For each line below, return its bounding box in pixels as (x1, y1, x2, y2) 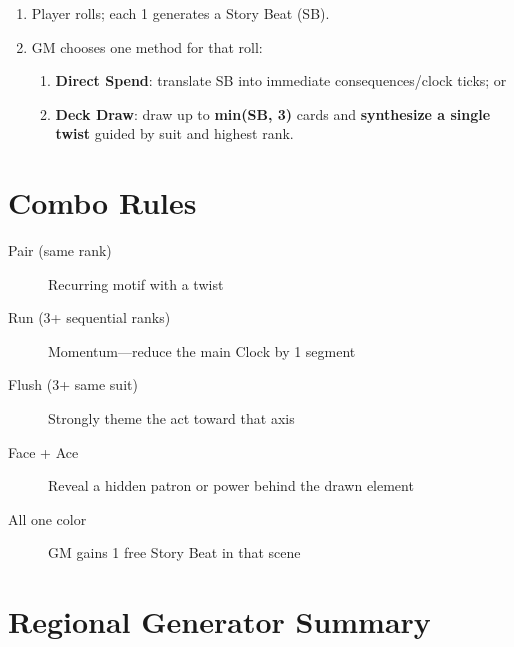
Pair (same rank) (8, 240, 112, 261)
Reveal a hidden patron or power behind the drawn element (48, 475, 414, 496)
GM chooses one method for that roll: (31, 36, 263, 57)
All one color (8, 508, 87, 529)
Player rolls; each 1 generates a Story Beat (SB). (31, 3, 330, 23)
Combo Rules (8, 182, 197, 223)
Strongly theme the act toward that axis (48, 408, 295, 429)
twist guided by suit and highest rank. (55, 123, 294, 144)
